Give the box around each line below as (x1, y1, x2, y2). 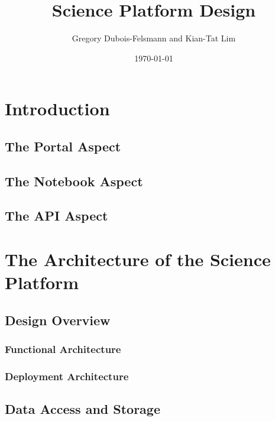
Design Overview (5, 310, 111, 329)
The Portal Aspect (5, 137, 121, 155)
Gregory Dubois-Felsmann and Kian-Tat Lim (72, 32, 236, 44)
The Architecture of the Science (5, 247, 271, 271)
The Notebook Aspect (5, 171, 143, 190)
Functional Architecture (5, 342, 121, 357)
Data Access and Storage (5, 400, 160, 418)
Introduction (5, 96, 110, 121)
